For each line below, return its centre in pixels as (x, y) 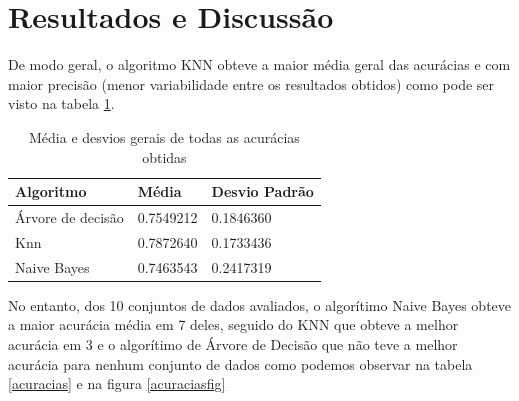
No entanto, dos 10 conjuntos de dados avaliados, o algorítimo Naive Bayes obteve (260, 304)
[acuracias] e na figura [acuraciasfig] (117, 383)
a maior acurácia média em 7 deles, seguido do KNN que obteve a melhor (233, 324)
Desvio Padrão (262, 191)
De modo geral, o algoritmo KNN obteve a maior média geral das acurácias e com (259, 64)
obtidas (164, 156)
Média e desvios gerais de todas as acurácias (164, 136)
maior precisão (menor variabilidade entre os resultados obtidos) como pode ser (251, 83)
